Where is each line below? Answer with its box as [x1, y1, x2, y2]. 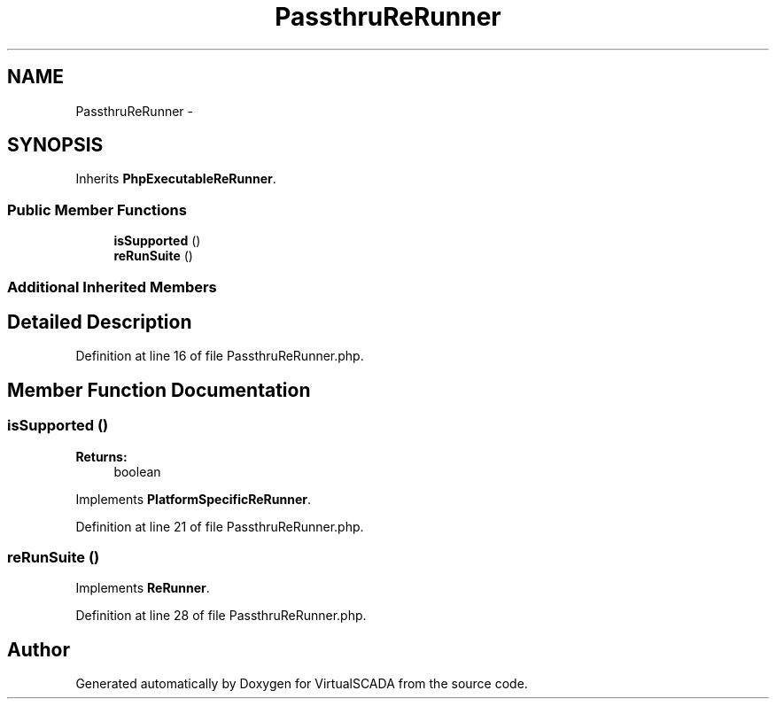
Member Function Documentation [7, 378, 311, 401]
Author [7, 638, 70, 661]
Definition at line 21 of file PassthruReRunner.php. [75, 518, 364, 534]
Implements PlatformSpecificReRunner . [75, 491, 311, 507]
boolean [113, 463, 161, 479]
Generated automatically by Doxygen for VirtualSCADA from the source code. [75, 676, 528, 692]
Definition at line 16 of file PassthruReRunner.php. [75, 348, 364, 364]
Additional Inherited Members [7, 277, 217, 296]
